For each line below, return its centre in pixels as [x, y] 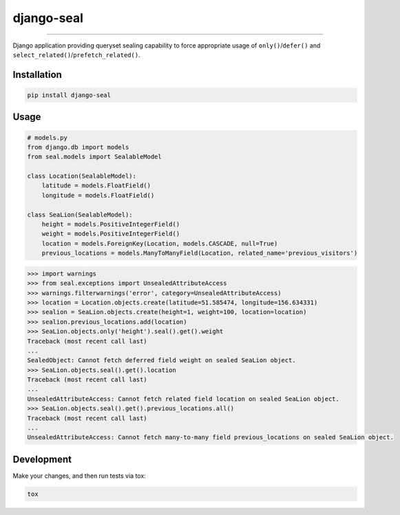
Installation [37, 75]
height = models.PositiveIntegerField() [111, 224]
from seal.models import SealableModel [94, 157]
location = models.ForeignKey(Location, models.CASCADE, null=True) [160, 243]
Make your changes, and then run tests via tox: [79, 476]
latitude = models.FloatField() [96, 186]
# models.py [48, 137]
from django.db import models [78, 147]
